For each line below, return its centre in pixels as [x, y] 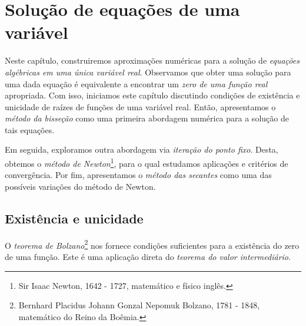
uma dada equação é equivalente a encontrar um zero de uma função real [136, 83]
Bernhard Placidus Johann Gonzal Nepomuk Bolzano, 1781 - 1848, [139, 305]
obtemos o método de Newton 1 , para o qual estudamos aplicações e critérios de [147, 162]
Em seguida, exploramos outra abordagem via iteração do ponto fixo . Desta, [142, 149]
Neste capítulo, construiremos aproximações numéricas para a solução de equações [152, 60]
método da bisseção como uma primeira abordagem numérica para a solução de [147, 118]
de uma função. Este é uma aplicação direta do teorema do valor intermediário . [148, 256]
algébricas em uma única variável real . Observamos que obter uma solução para [148, 72]
